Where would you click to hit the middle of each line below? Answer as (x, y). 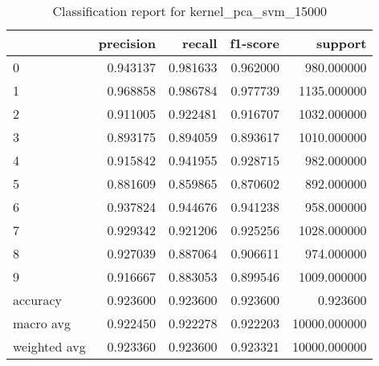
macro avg (42, 323)
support (342, 43)
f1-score (255, 43)
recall (200, 43)
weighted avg (49, 346)
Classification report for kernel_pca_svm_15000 (189, 11)
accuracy (37, 300)
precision (127, 43)
